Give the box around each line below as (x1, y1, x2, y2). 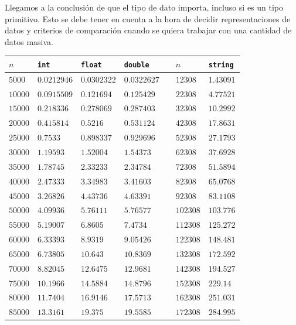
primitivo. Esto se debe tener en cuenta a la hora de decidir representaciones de (5, 12, 291, 25)
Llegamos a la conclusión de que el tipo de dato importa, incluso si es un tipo (5, 1, 284, 13)
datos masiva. (5, 35, 53, 47)
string (208, 60, 234, 69)
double (124, 60, 149, 69)
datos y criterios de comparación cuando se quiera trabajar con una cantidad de (5, 24, 292, 36)
